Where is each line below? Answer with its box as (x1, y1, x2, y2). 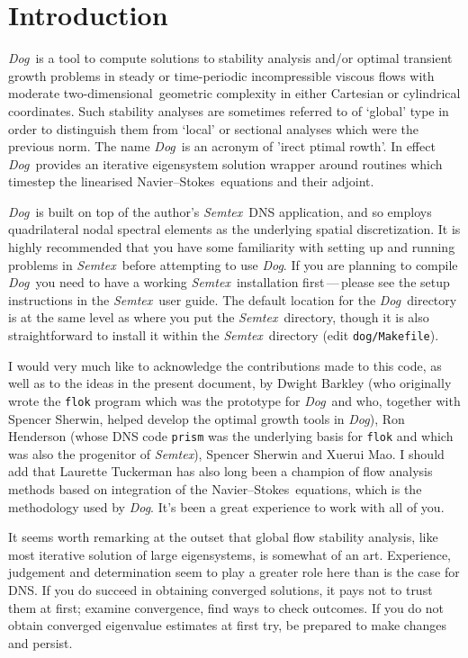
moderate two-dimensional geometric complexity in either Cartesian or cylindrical (8, 84, 461, 103)
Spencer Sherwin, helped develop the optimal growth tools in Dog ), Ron (8, 409, 405, 428)
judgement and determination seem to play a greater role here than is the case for (8, 563, 460, 581)
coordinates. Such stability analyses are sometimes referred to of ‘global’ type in (8, 101, 449, 120)
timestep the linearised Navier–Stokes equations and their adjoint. (8, 172, 374, 191)
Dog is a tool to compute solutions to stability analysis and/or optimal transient (8, 49, 453, 68)
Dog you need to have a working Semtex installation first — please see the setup (8, 273, 450, 292)
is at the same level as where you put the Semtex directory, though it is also (8, 308, 429, 327)
